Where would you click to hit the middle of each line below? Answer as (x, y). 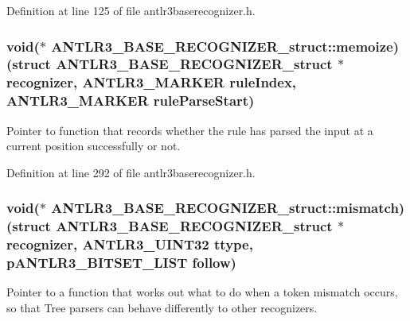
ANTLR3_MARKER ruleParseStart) (131, 101)
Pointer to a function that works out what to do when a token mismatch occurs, (202, 292)
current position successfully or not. (94, 146)
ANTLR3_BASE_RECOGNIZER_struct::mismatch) (228, 208)
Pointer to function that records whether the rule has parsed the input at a (190, 130)
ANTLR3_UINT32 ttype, (168, 244)
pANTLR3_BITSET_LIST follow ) (121, 263)
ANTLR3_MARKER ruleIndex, (189, 82)
